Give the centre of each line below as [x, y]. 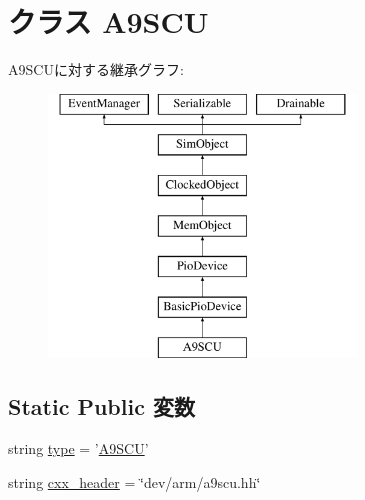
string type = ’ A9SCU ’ [78, 448]
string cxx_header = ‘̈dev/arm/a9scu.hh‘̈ [134, 481]
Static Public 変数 [101, 406]
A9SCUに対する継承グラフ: [96, 69]
